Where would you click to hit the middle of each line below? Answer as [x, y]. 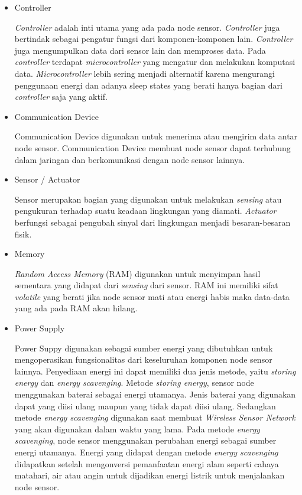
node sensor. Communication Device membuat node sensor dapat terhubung [152, 147]
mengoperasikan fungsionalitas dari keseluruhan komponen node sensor [143, 359]
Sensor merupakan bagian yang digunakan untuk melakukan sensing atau [148, 199]
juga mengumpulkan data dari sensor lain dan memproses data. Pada [140, 50]
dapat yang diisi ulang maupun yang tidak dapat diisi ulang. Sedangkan [145, 406]
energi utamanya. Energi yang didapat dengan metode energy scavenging [146, 452]
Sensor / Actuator [47, 179]
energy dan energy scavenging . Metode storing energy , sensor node [134, 382]
